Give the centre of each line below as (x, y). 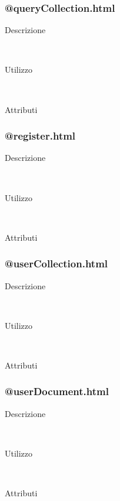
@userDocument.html (57, 391)
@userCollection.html (56, 264)
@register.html (40, 136)
